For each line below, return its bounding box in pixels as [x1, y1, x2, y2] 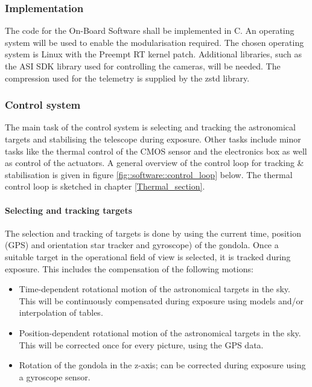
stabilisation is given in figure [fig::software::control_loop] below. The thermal [5, 168, 293, 181]
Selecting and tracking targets [5, 203, 132, 216]
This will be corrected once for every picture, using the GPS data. [19, 338, 264, 351]
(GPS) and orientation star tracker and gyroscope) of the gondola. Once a [5, 238, 279, 251]
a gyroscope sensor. [19, 370, 91, 383]
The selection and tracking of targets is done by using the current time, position [5, 226, 301, 239]
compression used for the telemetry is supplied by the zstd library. [5, 71, 250, 84]
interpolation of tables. [19, 306, 103, 319]
